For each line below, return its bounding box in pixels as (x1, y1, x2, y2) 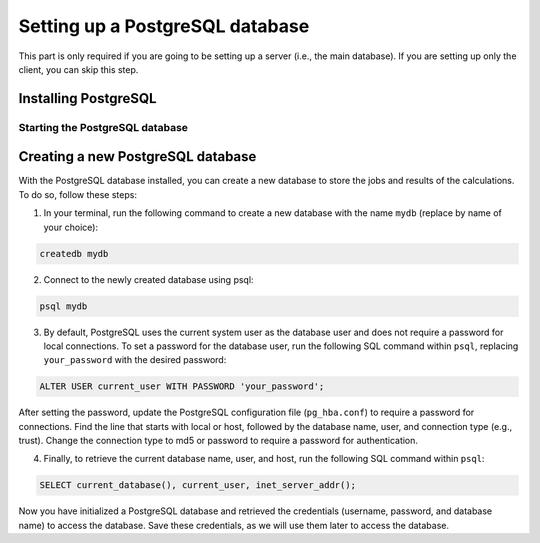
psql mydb (39, 300, 88, 312)
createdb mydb (39, 248, 109, 259)
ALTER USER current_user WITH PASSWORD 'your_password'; (39, 381, 325, 392)
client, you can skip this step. (18, 63, 139, 75)
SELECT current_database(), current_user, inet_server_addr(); (39, 480, 357, 491)
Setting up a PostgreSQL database (18, 15, 310, 37)
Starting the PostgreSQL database (18, 120, 189, 134)
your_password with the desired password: (43, 354, 227, 366)
